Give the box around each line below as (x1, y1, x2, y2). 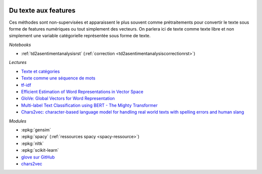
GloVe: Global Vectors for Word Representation (21, 95, 115, 101)
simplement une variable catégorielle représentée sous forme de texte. (9, 33, 151, 39)
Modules (9, 118, 27, 124)
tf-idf (21, 82, 32, 88)
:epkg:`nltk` (21, 141, 44, 146)
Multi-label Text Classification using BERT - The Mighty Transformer (21, 102, 158, 108)
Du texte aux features (9, 6, 76, 15)
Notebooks (9, 42, 31, 47)
